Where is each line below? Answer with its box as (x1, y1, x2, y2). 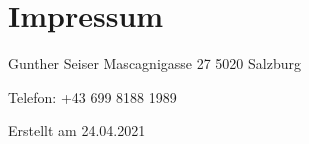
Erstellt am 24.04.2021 (8, 120, 146, 141)
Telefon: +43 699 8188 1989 (8, 86, 177, 107)
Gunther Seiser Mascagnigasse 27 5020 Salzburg (8, 53, 301, 74)
